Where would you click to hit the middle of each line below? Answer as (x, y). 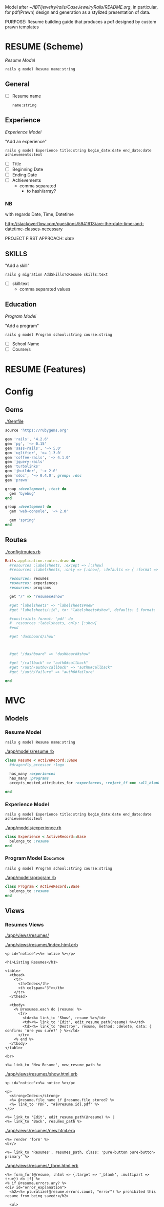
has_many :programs (29, 778)
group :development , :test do (36, 489)
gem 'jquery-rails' (25, 462)
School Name (26, 344)
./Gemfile (14, 421)
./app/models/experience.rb (33, 828)
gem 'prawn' (17, 480)
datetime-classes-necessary (34, 229)
